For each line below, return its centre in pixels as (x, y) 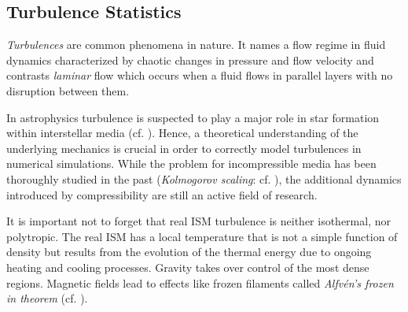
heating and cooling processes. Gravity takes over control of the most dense (188, 267)
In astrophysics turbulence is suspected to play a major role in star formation (193, 117)
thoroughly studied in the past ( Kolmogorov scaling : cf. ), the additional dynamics (204, 178)
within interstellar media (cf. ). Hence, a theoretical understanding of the (182, 133)
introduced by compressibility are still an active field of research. (162, 194)
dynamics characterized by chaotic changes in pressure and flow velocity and (190, 59)
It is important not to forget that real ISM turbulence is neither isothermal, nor (198, 221)
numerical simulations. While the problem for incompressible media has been (191, 163)
